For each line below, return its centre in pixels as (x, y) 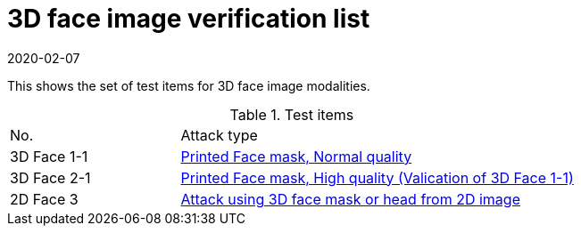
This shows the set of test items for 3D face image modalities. (189, 85)
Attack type (219, 135)
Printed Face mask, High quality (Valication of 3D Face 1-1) (377, 177)
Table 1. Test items (292, 114)
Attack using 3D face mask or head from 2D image (350, 199)
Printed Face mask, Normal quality (296, 156)
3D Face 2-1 (50, 177)
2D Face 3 (44, 199)
